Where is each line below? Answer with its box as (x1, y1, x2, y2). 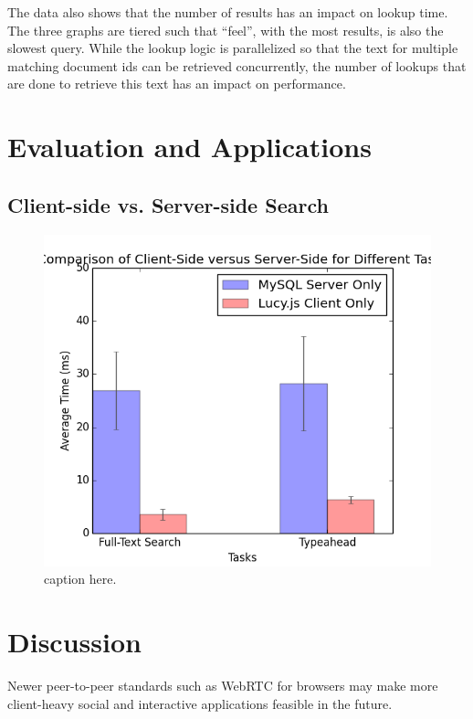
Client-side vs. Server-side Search (7, 190, 329, 218)
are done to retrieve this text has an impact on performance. (7, 74, 346, 93)
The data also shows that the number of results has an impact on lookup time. (7, 3, 448, 21)
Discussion (7, 623, 142, 661)
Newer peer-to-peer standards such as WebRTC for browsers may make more (7, 676, 438, 695)
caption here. (44, 569, 117, 588)
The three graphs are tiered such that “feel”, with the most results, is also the (7, 20, 444, 39)
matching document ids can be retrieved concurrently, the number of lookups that (7, 56, 467, 75)
